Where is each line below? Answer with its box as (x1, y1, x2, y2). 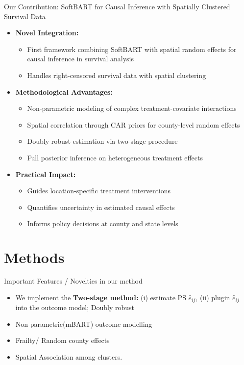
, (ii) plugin (195, 292, 230, 302)
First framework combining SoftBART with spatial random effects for (27, 44, 237, 54)
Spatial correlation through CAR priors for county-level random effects (27, 119, 240, 130)
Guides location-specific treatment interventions (27, 185, 171, 196)
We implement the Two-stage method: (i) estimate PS (15, 292, 186, 302)
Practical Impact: (15, 169, 76, 179)
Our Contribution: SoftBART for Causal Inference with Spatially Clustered (4, 1, 230, 11)
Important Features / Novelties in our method (4, 276, 143, 286)
